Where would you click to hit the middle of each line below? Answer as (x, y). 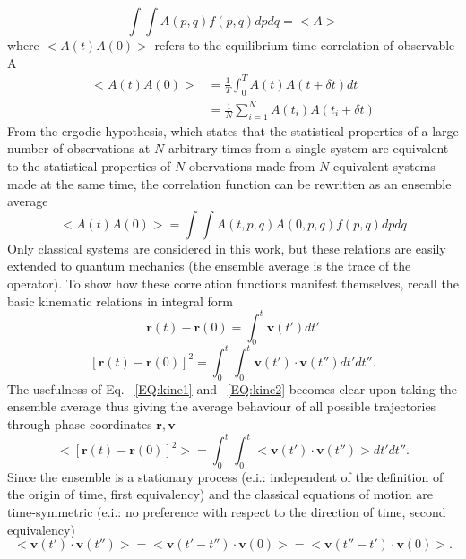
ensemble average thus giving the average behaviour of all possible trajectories (222, 406)
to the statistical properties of (89, 166)
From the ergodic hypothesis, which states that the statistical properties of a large (233, 130)
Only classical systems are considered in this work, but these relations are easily (227, 248)
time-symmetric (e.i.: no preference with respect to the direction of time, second (227, 512)
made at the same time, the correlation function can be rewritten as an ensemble (229, 183)
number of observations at (79, 148)
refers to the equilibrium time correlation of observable (305, 45)
